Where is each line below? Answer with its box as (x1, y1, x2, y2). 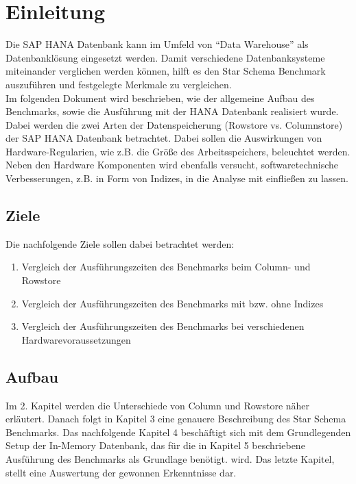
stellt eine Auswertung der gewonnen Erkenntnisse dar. (5, 465, 237, 479)
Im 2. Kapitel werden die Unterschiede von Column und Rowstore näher (5, 398, 310, 412)
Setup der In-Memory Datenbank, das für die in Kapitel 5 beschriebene (5, 438, 305, 453)
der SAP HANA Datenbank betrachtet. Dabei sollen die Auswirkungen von (5, 131, 322, 145)
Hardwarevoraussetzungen (21, 332, 131, 346)
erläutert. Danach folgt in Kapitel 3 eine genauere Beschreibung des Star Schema (5, 411, 346, 426)
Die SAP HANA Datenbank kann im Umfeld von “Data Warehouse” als (5, 37, 309, 51)
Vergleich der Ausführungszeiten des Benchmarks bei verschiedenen (21, 319, 305, 333)
